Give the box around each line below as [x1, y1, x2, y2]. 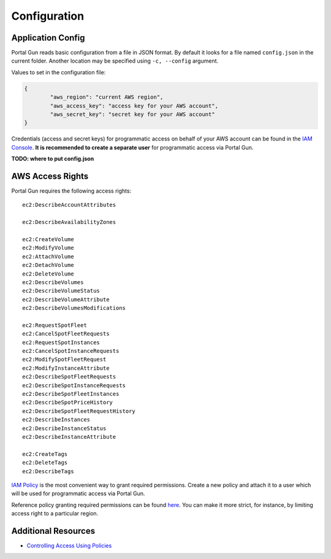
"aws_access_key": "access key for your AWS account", [50, 102, 219, 109]
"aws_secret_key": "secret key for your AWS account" [50, 111, 215, 118]
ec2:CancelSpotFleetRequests [22, 330, 110, 337]
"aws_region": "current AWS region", [50, 94, 164, 101]
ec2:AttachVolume [22, 253, 74, 260]
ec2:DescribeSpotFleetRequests [22, 373, 116, 380]
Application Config [11, 33, 85, 43]
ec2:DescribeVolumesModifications [22, 304, 126, 312]
